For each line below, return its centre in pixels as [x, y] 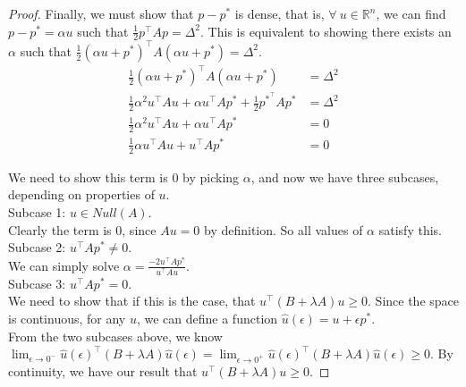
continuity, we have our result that [103, 370]
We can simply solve [64, 265]
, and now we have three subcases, [345, 177]
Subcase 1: [37, 212]
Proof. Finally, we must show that [101, 13]
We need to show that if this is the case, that [132, 301]
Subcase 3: [37, 283]
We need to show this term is [88, 177]
